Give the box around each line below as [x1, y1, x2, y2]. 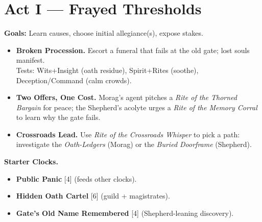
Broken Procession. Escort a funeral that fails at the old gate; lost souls [16, 44, 250, 55]
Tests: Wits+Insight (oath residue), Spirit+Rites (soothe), [16, 64, 199, 75]
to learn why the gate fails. [16, 112, 101, 122]
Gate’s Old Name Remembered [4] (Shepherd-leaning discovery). [16, 207, 234, 218]
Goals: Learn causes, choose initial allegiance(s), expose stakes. [4, 28, 203, 38]
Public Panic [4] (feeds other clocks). [16, 173, 137, 184]
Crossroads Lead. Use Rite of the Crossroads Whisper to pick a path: [16, 129, 240, 139]
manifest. [16, 55, 45, 65]
